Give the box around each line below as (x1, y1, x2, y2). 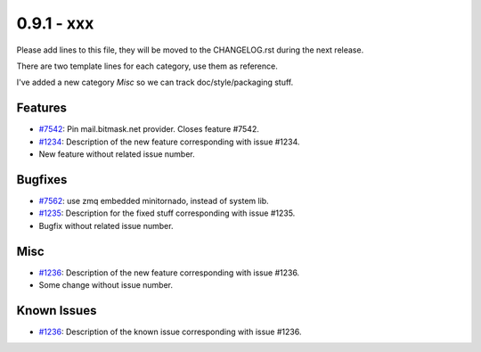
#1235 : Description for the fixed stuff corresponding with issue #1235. (38, 208, 296, 218)
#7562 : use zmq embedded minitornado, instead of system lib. (38, 195, 269, 206)
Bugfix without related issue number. (38, 220, 174, 231)
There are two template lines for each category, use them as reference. (16, 61, 278, 71)
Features (16, 101, 67, 116)
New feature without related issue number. (38, 149, 195, 160)
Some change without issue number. (38, 280, 174, 290)
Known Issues (16, 303, 97, 318)
